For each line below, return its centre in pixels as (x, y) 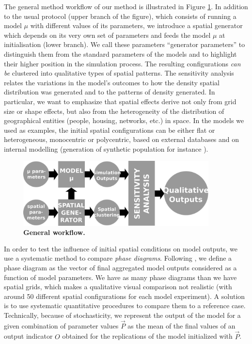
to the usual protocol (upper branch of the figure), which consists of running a (120, 16)
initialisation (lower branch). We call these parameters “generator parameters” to (125, 44)
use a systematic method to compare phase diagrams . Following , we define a (118, 258)
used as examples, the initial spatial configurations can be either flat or (110, 130)
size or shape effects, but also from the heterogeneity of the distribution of (114, 111)
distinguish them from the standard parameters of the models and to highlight (120, 54)
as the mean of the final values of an (181, 325)
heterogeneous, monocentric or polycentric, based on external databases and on (122, 139)
